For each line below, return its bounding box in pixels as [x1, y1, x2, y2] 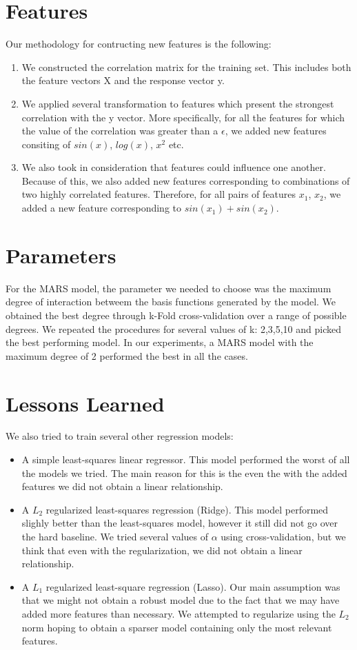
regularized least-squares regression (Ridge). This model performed [45, 502, 329, 516]
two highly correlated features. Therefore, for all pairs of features [21, 187, 296, 201]
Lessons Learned [6, 389, 165, 417]
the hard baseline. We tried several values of [21, 529, 209, 544]
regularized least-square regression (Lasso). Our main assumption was [45, 579, 340, 593]
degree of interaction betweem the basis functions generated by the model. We [6, 294, 336, 309]
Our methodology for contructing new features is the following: [6, 37, 272, 51]
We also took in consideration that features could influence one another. [21, 160, 326, 174]
